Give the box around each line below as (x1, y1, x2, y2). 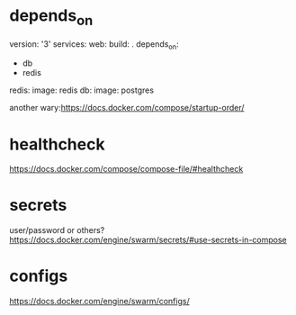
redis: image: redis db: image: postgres (9, 85, 155, 95)
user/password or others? (9, 225, 105, 236)
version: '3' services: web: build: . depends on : (9, 38, 179, 51)
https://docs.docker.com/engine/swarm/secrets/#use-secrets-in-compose (9, 235, 287, 246)
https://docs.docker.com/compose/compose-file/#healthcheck (9, 164, 244, 175)
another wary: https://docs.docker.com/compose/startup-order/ (9, 103, 245, 113)
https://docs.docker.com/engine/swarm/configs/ (9, 296, 191, 307)
